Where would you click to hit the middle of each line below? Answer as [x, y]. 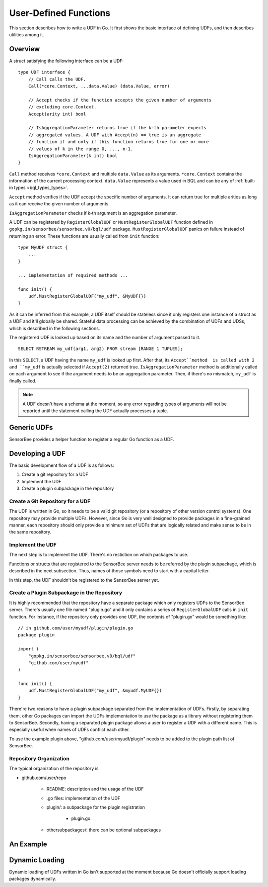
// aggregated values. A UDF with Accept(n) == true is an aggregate [115, 135]
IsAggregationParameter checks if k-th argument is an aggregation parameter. [93, 213]
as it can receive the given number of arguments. [60, 204]
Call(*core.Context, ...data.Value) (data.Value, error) [99, 86]
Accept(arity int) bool [57, 114]
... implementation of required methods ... [73, 275]
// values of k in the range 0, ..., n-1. [81, 149]
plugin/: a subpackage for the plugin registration [96, 807]
